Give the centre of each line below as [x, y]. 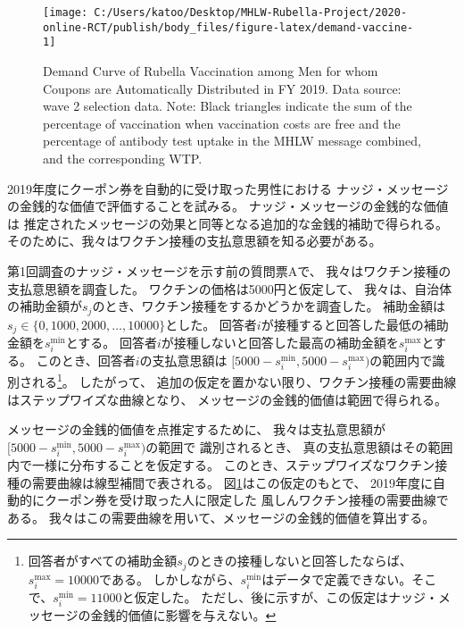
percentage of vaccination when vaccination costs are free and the [222, 123]
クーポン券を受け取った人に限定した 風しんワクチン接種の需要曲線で [246, 500]
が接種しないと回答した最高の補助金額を [280, 342]
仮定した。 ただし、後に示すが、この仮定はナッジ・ [286, 596]
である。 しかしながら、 [170, 579]
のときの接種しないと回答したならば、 [299, 561]
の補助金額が [45, 306]
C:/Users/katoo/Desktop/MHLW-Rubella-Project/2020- [251, 13]
